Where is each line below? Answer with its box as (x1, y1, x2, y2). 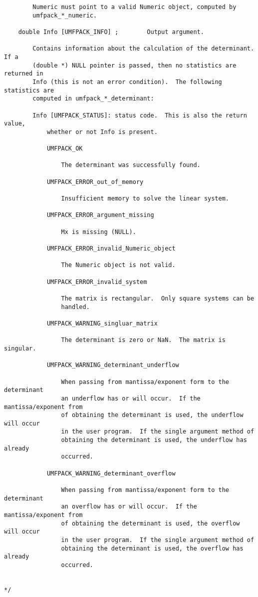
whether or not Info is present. (46, 128, 158, 135)
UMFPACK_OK (46, 145, 83, 152)
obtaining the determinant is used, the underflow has (61, 436, 247, 444)
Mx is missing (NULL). (61, 228, 136, 235)
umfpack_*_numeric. (32, 11, 97, 19)
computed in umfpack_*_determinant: (32, 95, 154, 102)
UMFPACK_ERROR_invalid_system (46, 278, 147, 285)
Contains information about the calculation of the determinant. (32, 45, 255, 52)
